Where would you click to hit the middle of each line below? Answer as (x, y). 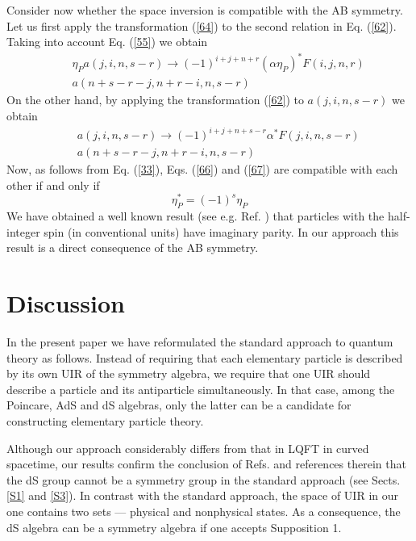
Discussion (66, 303)
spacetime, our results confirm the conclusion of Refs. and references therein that (206, 464)
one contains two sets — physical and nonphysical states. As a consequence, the (204, 511)
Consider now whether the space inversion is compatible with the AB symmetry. (205, 10)
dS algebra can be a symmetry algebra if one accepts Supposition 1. (174, 527)
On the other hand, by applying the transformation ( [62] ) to (155, 100)
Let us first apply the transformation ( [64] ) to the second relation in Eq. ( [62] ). (202, 25)
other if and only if (53, 185)
